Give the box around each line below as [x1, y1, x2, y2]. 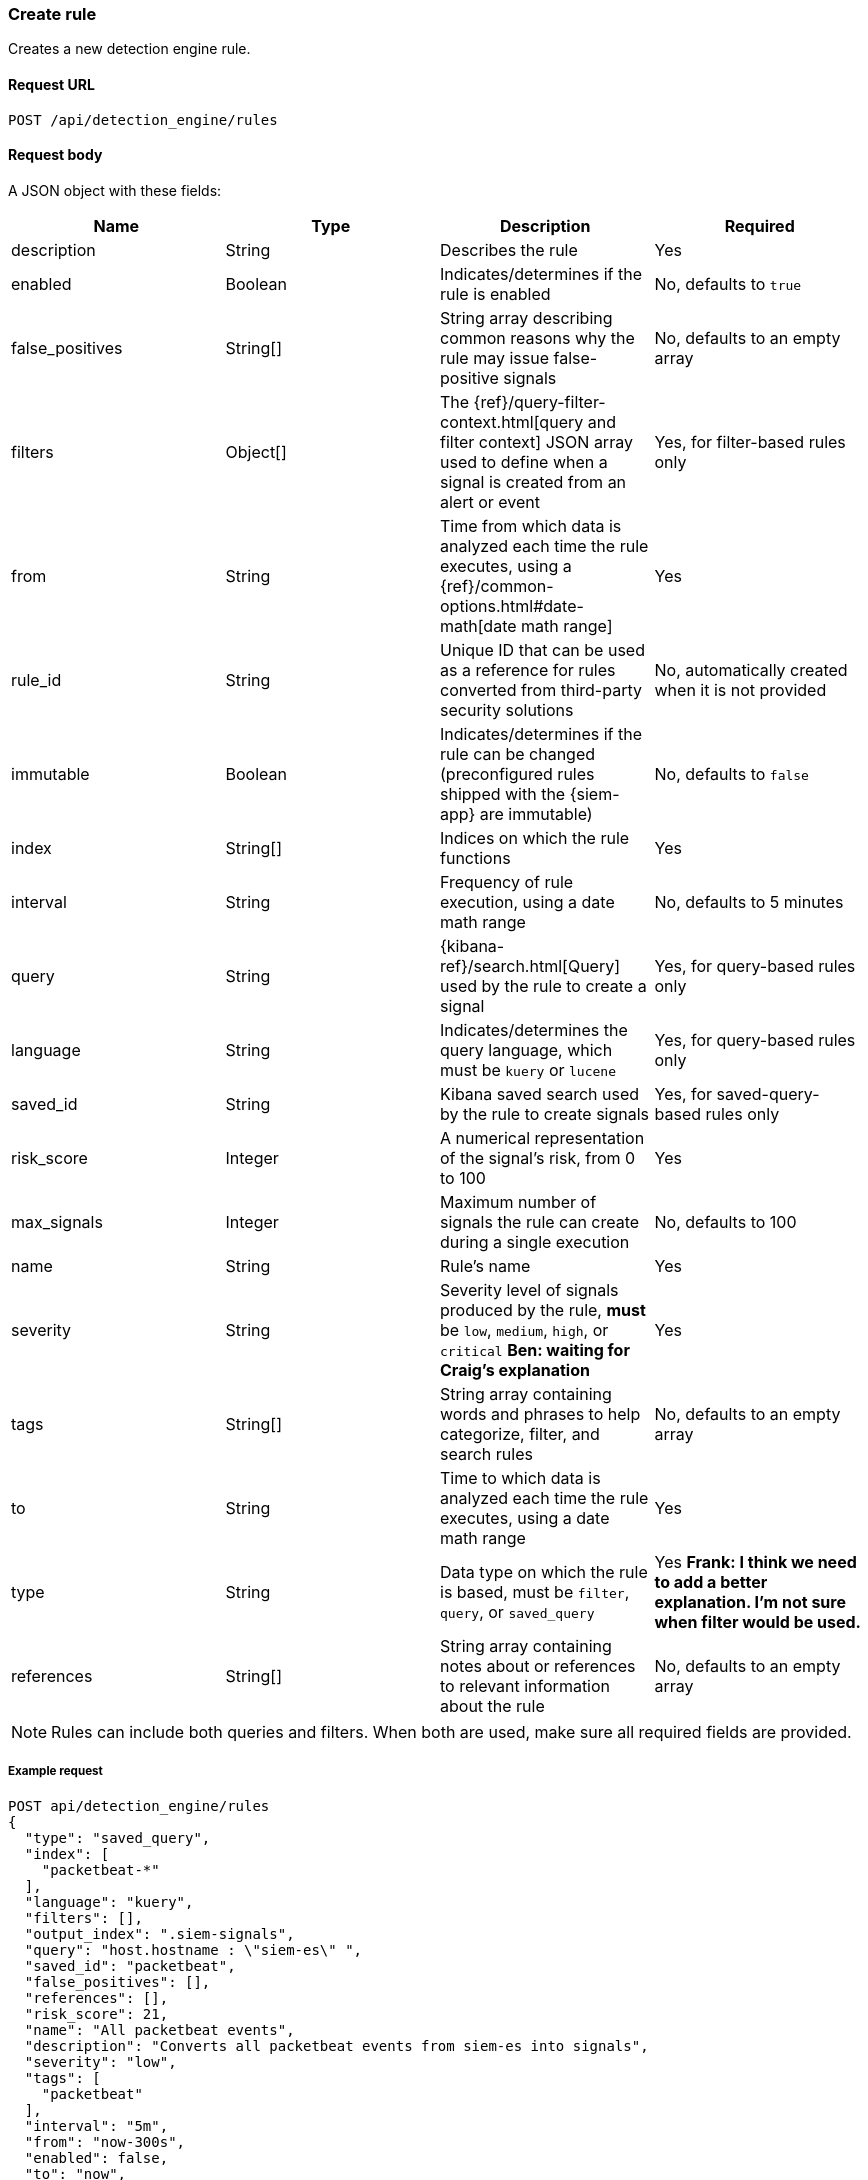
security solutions [440, 699, 574, 720]
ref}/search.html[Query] [440, 955, 621, 976]
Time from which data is [440, 515, 622, 536]
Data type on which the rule [440, 1561, 648, 1582]
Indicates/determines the [440, 1019, 628, 1040]
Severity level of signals [440, 1279, 619, 1300]
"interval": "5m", [24, 2117, 169, 2134]
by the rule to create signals [440, 1103, 650, 1124]
